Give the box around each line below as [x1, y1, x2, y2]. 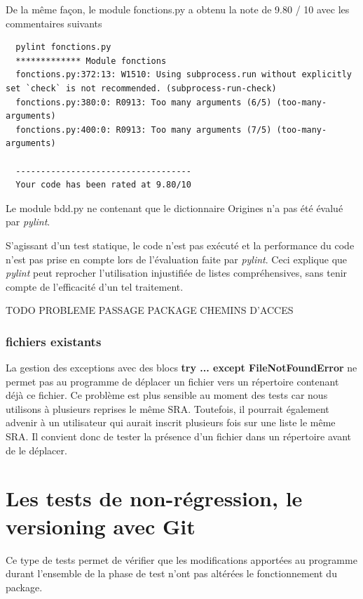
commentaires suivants [6, 15, 102, 30]
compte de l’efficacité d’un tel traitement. [6, 279, 184, 294]
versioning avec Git [6, 511, 196, 540]
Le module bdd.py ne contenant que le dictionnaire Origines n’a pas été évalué [6, 200, 343, 215]
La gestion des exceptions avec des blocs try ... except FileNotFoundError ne [6, 360, 357, 375]
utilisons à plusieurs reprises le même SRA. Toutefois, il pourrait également [6, 401, 329, 416]
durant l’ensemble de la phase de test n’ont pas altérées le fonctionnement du [6, 566, 337, 581]
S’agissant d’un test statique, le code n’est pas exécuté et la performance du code [6, 237, 355, 252]
